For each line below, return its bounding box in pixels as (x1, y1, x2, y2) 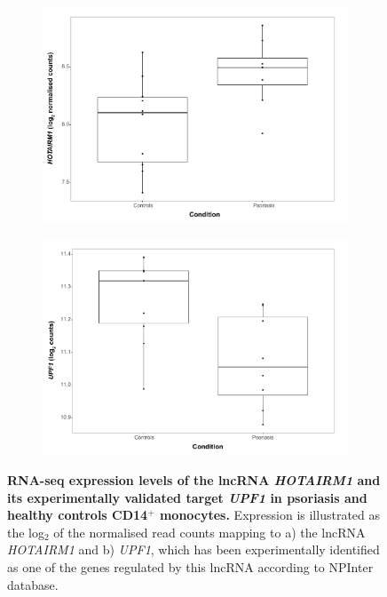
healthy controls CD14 (7, 505, 148, 524)
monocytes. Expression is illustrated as (159, 505, 381, 524)
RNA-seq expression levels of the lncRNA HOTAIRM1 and (7, 470, 381, 489)
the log (7, 522, 44, 541)
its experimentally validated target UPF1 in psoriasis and (7, 488, 367, 506)
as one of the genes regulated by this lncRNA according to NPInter (7, 557, 374, 576)
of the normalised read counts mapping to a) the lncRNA (53, 522, 366, 541)
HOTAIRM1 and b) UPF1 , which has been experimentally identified (7, 540, 380, 559)
